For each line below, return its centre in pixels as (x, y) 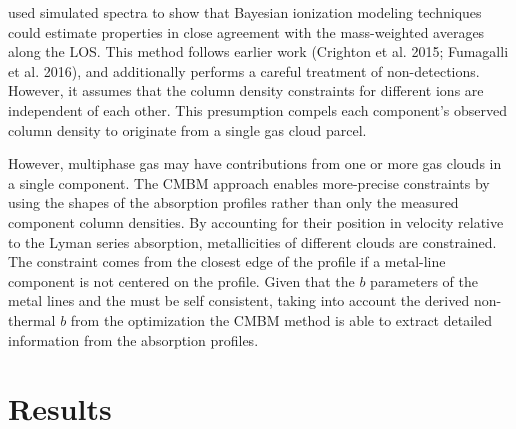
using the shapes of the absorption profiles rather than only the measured (233, 202)
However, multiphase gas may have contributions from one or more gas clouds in (255, 163)
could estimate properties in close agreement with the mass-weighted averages (246, 31)
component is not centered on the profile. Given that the (181, 280)
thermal (32, 319)
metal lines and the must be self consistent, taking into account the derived (239, 300)
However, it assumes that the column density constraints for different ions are (246, 90)
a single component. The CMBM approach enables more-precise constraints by (249, 182)
